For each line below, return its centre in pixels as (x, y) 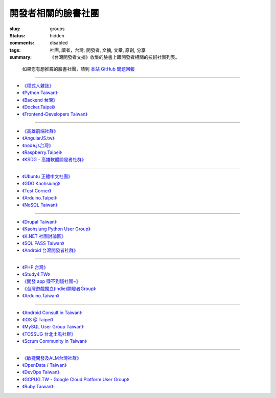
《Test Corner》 (37, 191)
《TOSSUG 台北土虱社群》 (49, 334)
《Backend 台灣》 (40, 100)
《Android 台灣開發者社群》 (50, 250)
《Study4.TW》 (36, 274)
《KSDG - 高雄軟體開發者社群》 (54, 160)
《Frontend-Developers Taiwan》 (55, 114)
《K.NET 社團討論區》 (44, 236)
